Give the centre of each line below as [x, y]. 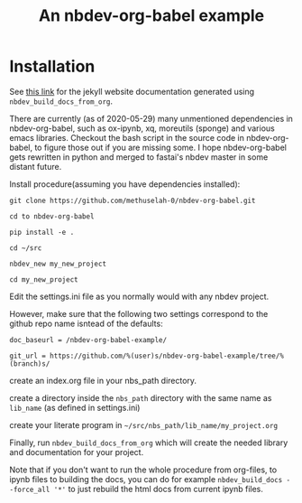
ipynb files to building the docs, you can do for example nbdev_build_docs [146, 479]
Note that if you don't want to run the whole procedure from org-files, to [143, 470]
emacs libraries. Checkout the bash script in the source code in [127, 137]
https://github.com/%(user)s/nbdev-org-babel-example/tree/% [166, 356]
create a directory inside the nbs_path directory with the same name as [141, 397]
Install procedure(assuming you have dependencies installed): [125, 184]
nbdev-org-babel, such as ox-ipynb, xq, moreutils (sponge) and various [142, 128]
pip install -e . [42, 232]
